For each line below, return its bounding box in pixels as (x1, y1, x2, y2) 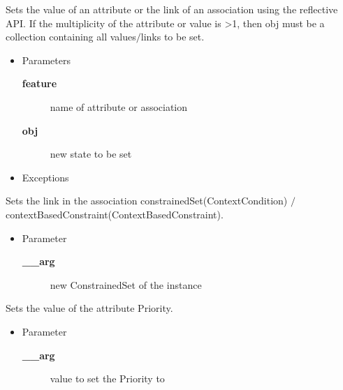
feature (22, 76, 57, 91)
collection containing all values (6, 29, 136, 44)
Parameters (22, 52, 71, 67)
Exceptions (22, 170, 69, 184)
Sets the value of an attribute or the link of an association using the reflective (6, 2, 338, 16)
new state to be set (50, 147, 132, 161)
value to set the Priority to (50, 371, 165, 386)
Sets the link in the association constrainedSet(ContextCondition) (6, 193, 288, 208)
